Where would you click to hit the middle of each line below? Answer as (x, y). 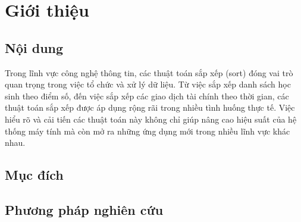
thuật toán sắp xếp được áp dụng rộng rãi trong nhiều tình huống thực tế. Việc (150, 107)
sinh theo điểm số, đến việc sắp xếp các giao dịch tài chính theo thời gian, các (147, 96)
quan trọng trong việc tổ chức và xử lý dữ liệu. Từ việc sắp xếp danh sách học (148, 84)
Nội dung (34, 47)
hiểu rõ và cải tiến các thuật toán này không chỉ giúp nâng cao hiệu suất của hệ (151, 119)
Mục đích (34, 175)
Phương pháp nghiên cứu (84, 209)
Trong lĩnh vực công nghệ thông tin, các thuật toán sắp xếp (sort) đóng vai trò (149, 72)
